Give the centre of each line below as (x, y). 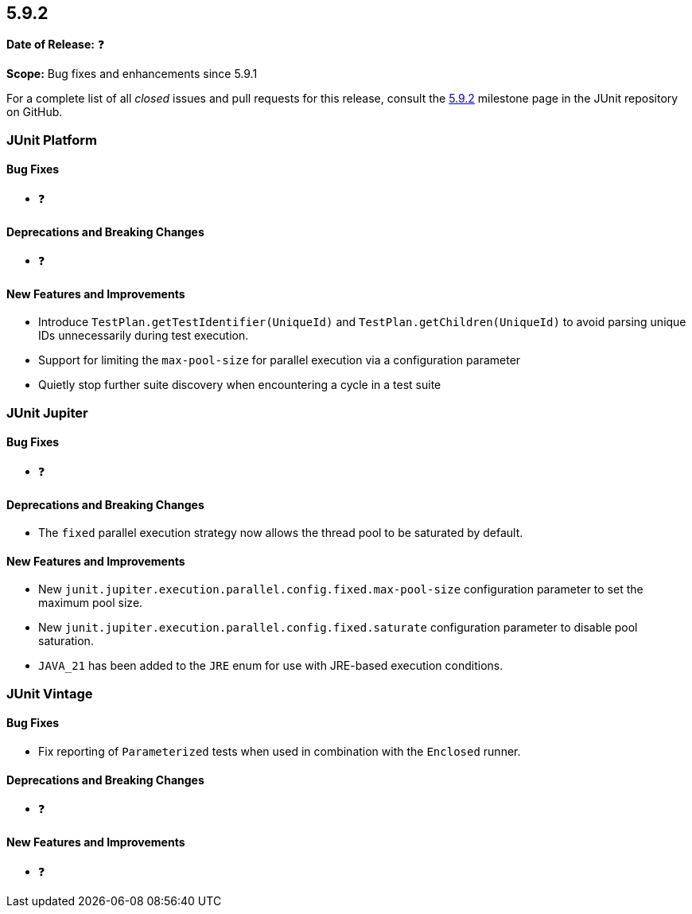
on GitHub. (35, 112)
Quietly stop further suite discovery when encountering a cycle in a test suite (240, 385)
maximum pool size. (91, 603)
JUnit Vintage (50, 693)
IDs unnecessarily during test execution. (144, 336)
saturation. (66, 641)
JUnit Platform (52, 140)
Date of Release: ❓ (56, 45)
